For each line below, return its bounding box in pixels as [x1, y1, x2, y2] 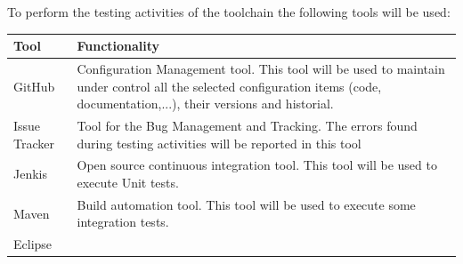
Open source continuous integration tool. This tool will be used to [77, 156, 437, 174]
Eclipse [13, 235, 53, 253]
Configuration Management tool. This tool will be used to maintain [77, 59, 445, 77]
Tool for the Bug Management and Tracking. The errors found [77, 116, 418, 134]
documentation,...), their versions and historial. [77, 94, 334, 113]
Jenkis [13, 164, 47, 183]
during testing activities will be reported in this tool [77, 133, 361, 152]
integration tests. [77, 212, 169, 231]
